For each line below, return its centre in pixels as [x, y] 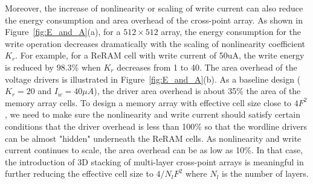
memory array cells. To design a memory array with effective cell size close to [148, 102]
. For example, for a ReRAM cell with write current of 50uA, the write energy [160, 55]
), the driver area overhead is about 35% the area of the [197, 91]
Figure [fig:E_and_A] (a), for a [63, 32]
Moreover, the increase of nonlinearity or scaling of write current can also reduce [154, 8]
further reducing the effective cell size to [79, 173]
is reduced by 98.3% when [53, 67]
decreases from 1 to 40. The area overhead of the [207, 67]
